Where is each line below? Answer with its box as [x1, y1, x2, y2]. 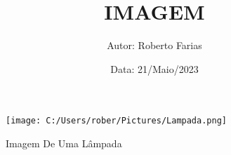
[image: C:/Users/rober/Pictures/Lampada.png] [6, 116, 227, 126]
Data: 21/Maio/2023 [110, 61, 199, 76]
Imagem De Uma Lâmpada [6, 135, 122, 150]
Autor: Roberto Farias [107, 38, 202, 53]
